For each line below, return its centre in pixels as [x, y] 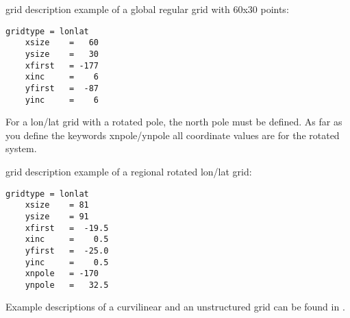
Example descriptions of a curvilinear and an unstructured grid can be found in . [175, 307]
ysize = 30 [62, 54]
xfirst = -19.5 [67, 228]
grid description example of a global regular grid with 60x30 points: [147, 9]
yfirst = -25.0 [67, 250]
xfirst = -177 [62, 65]
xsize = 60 [62, 43]
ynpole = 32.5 [67, 285]
